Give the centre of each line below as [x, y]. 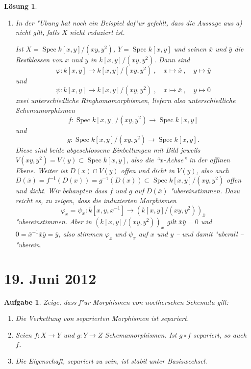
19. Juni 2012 [50, 278]
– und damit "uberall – [210, 234]
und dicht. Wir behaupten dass [61, 191]
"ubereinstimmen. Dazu [205, 191]
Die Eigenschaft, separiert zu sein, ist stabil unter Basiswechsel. [111, 361]
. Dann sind [172, 59]
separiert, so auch [220, 334]
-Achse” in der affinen [197, 159]
